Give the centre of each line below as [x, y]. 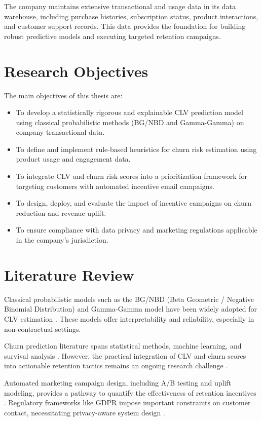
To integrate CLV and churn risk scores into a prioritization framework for [132, 176]
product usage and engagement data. [73, 159]
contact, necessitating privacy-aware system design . [85, 412]
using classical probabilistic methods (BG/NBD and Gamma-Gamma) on [130, 122]
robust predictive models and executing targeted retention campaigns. [113, 36]
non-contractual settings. [43, 329]
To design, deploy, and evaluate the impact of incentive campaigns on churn [134, 203]
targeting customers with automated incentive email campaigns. [115, 186]
